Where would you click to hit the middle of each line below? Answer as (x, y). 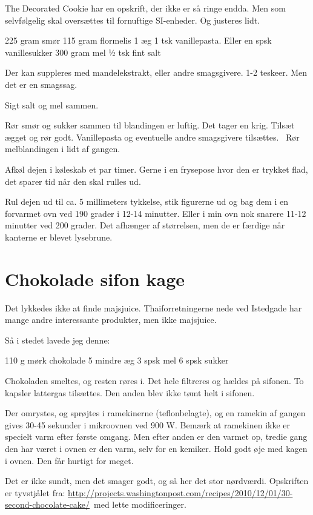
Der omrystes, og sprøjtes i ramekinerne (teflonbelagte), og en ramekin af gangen (155, 413)
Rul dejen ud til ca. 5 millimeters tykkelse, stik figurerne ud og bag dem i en (147, 201)
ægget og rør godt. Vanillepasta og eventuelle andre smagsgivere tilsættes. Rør (152, 137)
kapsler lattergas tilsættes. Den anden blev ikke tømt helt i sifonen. (130, 392)
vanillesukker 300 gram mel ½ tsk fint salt (83, 52)
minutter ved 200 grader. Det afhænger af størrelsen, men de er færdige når (145, 225)
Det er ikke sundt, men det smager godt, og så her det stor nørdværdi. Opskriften (157, 481)
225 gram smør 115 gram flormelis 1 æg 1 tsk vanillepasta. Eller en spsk (138, 40)
